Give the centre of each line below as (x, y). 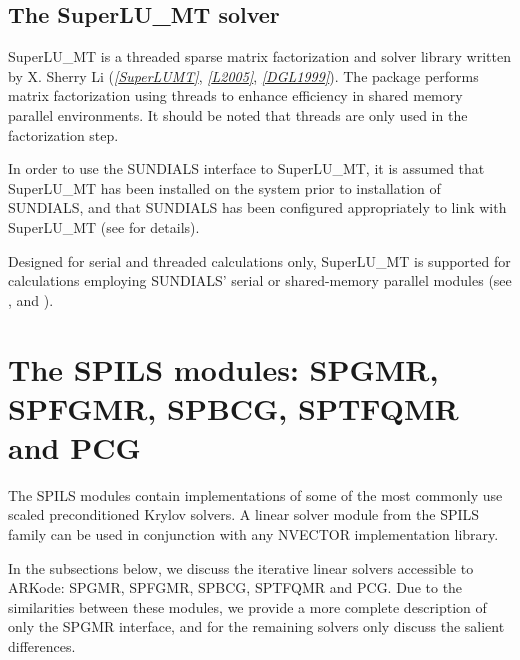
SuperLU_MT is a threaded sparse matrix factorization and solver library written (259, 56)
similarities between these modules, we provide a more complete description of (247, 606)
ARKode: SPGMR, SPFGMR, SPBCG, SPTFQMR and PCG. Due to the (235, 587)
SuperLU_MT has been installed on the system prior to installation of (224, 187)
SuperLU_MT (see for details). (104, 226)
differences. (42, 645)
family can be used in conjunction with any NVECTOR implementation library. (253, 534)
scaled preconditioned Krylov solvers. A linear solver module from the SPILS (244, 514)
